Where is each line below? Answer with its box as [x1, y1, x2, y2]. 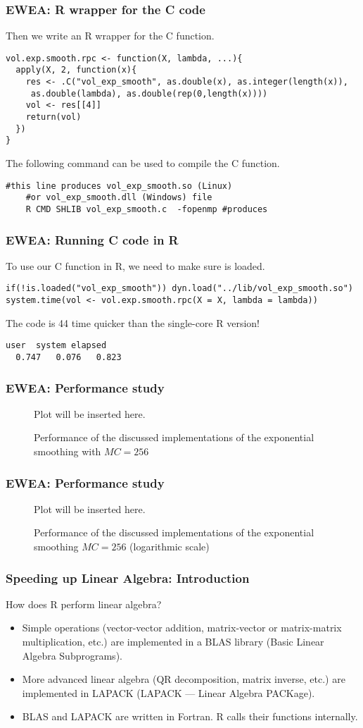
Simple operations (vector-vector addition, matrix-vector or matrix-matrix [22, 620, 342, 635]
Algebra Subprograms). [22, 648, 122, 662]
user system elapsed [6, 340, 107, 351]
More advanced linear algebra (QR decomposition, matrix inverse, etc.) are [22, 672, 345, 686]
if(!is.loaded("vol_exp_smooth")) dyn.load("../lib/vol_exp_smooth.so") [6, 283, 353, 294]
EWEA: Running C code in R [6, 230, 179, 248]
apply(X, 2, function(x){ [15, 65, 137, 75]
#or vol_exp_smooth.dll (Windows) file [25, 192, 212, 203]
